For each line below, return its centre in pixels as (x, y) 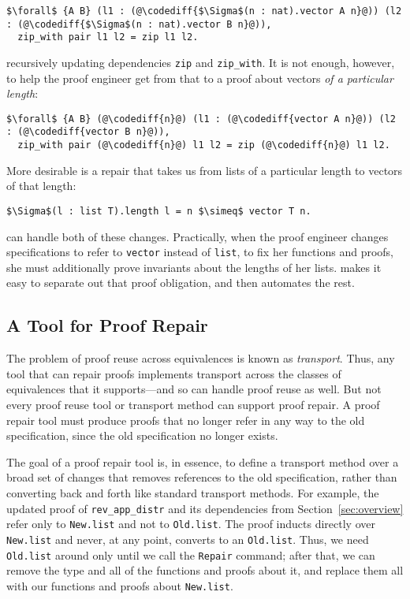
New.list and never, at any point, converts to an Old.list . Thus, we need (188, 539)
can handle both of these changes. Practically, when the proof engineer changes (198, 236)
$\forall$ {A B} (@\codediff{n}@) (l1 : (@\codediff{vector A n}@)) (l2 (201, 119)
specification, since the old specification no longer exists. (142, 435)
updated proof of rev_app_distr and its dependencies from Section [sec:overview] (205, 508)
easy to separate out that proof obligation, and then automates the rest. (181, 283)
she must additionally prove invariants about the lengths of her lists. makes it (194, 267)
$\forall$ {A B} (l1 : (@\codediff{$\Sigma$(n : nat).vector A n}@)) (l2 (204, 11)
